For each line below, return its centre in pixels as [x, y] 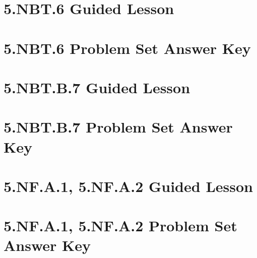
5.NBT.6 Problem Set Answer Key [127, 48]
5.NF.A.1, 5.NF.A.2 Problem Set [120, 225]
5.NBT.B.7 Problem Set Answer [118, 127]
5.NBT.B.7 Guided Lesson [97, 87]
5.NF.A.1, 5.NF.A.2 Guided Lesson [128, 186]
